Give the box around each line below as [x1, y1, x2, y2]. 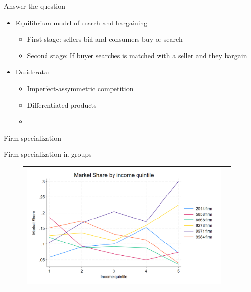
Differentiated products [27, 99, 97, 110]
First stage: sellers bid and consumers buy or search [27, 34, 183, 44]
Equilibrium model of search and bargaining [15, 17, 148, 27]
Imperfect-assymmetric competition [27, 83, 134, 93]
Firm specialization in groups [4, 149, 91, 159]
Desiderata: [15, 67, 49, 77]
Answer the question [4, 1, 66, 11]
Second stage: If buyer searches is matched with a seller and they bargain [27, 50, 247, 60]
